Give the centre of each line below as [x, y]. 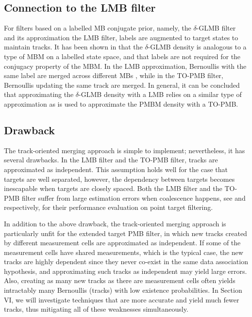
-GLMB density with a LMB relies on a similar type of [160, 94]
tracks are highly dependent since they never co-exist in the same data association [126, 262]
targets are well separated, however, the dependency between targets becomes [119, 179]
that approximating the [39, 94]
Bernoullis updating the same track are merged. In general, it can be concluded [122, 85]
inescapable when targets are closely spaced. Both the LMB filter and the [113, 188]
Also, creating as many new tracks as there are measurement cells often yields [120, 280]
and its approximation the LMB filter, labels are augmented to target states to [121, 37]
